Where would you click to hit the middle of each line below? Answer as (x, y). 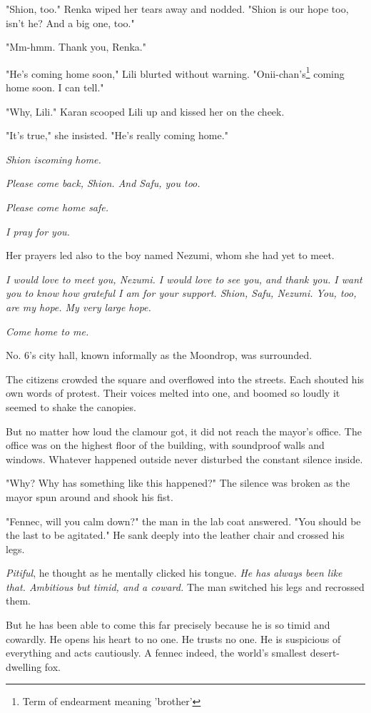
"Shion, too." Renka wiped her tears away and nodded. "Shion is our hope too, (177, 9)
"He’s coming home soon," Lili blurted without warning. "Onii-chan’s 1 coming (175, 72)
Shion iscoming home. (54, 159)
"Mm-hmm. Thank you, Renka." (76, 47)
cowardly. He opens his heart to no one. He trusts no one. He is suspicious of (173, 638)
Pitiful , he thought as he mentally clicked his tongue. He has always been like (174, 573)
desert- (325, 653)
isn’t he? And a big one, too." (70, 22)
